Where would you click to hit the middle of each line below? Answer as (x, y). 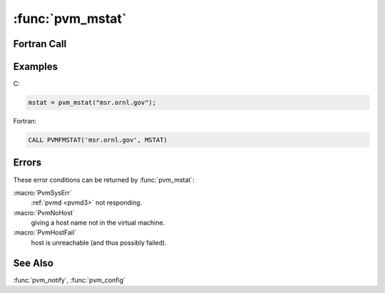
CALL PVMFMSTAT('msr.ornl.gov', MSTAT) (98, 140)
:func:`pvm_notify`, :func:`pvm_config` (70, 280)
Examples (36, 67)
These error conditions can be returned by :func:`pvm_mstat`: (104, 180)
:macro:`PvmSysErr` (43, 192)
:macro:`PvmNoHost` (44, 212)
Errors (27, 163)
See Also (33, 263)
